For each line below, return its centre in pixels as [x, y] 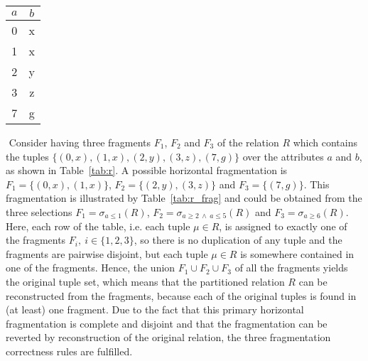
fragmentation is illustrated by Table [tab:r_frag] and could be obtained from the [184, 198]
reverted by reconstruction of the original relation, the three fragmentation [168, 337]
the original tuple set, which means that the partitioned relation [145, 281]
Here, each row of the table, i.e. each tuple [98, 226]
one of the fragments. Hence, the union [91, 268]
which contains [325, 142]
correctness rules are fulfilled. [69, 351]
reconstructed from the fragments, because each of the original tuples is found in [181, 295]
